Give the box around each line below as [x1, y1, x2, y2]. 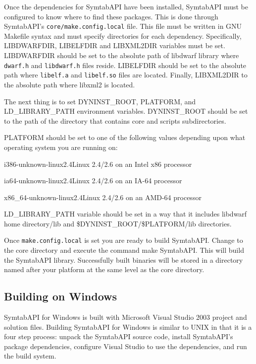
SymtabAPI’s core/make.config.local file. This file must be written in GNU [4, 21, 242, 31]
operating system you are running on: [4, 142, 118, 152]
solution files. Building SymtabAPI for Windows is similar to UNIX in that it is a [4, 321, 252, 332]
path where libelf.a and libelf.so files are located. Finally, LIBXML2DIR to [4, 70, 248, 80]
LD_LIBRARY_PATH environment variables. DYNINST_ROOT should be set [4, 106, 248, 116]
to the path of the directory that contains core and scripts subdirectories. [4, 115, 226, 126]
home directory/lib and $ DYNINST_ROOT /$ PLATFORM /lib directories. [4, 218, 232, 228]
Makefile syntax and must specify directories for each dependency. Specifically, [4, 30, 242, 41]
